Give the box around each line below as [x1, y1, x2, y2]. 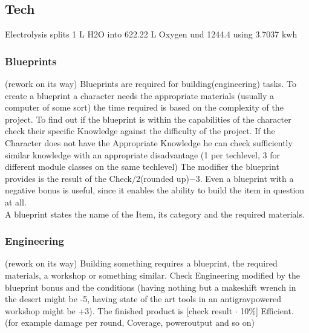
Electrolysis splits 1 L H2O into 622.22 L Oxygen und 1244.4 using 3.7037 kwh [5, 28, 298, 40]
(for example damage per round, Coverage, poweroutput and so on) [5, 316, 255, 329]
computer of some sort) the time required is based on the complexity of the [5, 101, 284, 114]
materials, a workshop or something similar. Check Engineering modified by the [5, 268, 300, 281]
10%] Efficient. [240, 304, 294, 317]
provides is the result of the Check [5, 172, 132, 184]
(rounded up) [140, 172, 189, 184]
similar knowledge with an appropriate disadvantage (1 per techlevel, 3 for [5, 148, 280, 161]
